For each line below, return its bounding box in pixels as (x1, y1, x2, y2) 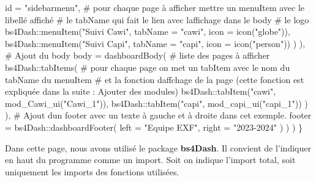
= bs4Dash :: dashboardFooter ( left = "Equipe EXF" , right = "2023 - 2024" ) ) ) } (5, 120, 303, 133)
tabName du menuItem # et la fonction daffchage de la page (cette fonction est (5, 73, 304, 86)
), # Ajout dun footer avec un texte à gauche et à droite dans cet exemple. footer (5, 109, 312, 122)
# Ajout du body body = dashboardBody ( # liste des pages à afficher (5, 49, 270, 62)
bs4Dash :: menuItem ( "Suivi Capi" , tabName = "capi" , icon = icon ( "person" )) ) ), (5, 37, 306, 49)
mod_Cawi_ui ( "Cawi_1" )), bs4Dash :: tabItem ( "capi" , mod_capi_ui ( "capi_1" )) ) (5, 96, 308, 109)
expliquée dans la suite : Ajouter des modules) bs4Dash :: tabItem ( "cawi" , (5, 85, 276, 98)
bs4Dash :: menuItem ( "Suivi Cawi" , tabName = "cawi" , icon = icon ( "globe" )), (5, 25, 290, 38)
